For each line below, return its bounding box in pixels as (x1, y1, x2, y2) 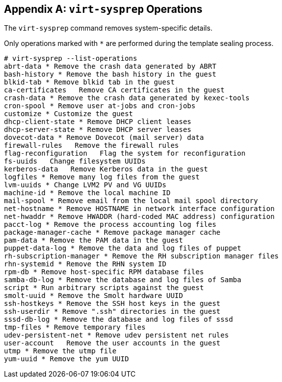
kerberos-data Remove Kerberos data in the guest (4, 165, 208, 173)
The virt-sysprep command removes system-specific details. (4, 24, 213, 33)
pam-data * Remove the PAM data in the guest (4, 236, 183, 245)
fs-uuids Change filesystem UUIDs (4, 157, 146, 166)
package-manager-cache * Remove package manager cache (4, 228, 221, 237)
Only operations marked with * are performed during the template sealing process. (4, 39, 274, 48)
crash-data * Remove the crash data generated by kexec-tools (4, 94, 250, 102)
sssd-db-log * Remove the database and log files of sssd (4, 315, 233, 324)
